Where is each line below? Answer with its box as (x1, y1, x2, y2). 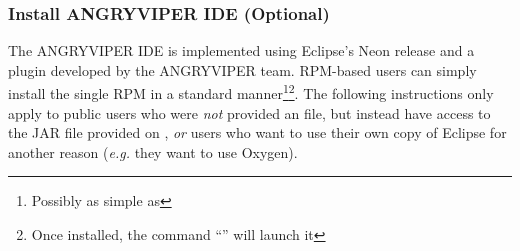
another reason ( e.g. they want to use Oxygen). (8, 141, 298, 162)
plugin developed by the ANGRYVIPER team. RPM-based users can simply (8, 59, 477, 80)
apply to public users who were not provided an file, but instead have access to (8, 102, 491, 123)
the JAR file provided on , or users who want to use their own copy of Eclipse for (8, 122, 507, 143)
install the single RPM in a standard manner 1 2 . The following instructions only (8, 80, 494, 104)
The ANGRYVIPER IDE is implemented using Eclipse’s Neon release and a (8, 40, 475, 61)
